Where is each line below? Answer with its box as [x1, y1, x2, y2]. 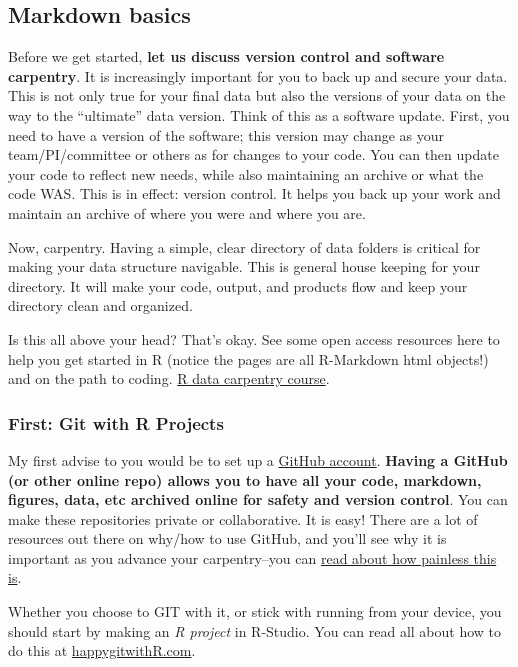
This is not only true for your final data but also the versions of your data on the [8, 85, 506, 106]
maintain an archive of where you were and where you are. [8, 202, 366, 223]
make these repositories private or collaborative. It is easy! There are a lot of [8, 508, 478, 529]
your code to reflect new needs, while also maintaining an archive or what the [8, 163, 484, 184]
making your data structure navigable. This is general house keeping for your [8, 256, 480, 277]
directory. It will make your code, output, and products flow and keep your [8, 275, 468, 296]
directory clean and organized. [8, 295, 193, 316]
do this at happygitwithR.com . [8, 640, 196, 661]
